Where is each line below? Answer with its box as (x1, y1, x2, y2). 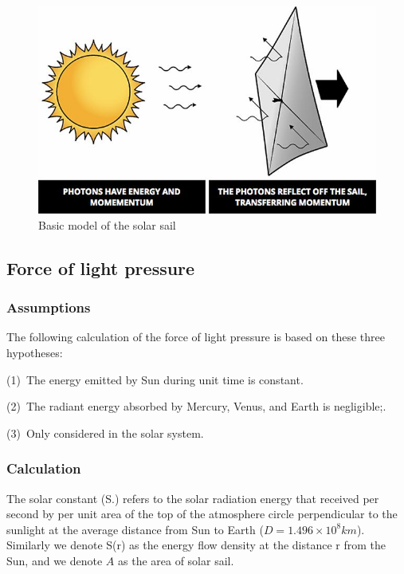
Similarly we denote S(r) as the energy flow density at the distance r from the (6, 537, 386, 553)
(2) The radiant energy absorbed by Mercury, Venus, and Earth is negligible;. (6, 398, 386, 415)
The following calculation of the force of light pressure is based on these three (6, 328, 385, 345)
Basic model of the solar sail (38, 216, 176, 233)
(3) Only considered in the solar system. (6, 424, 204, 441)
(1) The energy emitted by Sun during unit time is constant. (6, 371, 304, 387)
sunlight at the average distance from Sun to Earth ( (6, 521, 264, 537)
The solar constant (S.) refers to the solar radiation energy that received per (6, 489, 379, 506)
